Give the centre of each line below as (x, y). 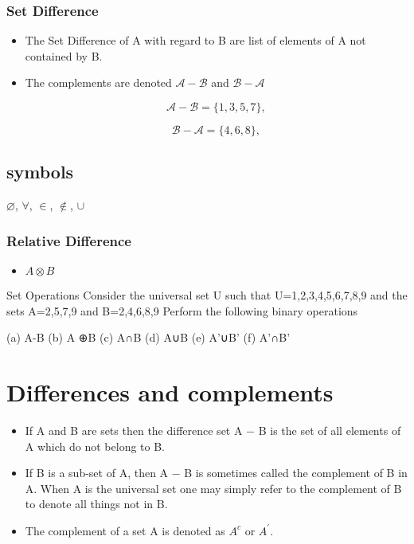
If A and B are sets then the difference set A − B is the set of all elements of (213, 430)
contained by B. (64, 55)
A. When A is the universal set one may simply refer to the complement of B (213, 488)
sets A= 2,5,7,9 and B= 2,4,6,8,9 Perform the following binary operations (182, 310)
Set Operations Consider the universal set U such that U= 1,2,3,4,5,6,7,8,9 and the (207, 295)
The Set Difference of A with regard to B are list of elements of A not (195, 40)
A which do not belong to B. (95, 446)
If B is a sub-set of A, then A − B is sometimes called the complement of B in (216, 473)
